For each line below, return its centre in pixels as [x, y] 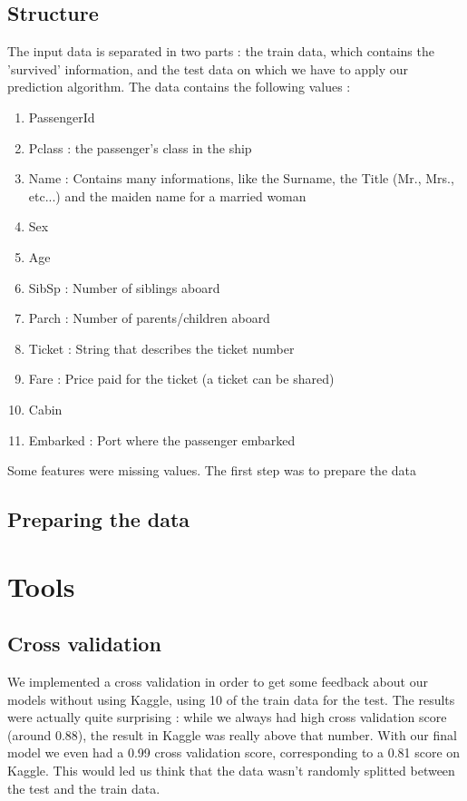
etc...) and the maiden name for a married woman [167, 195]
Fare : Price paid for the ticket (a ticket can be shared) [181, 379]
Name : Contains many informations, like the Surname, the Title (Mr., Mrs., [241, 178]
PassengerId [62, 117]
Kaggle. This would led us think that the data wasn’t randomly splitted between [231, 771]
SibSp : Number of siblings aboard [124, 287]
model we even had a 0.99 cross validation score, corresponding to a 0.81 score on [234, 752]
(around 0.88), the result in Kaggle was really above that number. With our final [232, 734]
